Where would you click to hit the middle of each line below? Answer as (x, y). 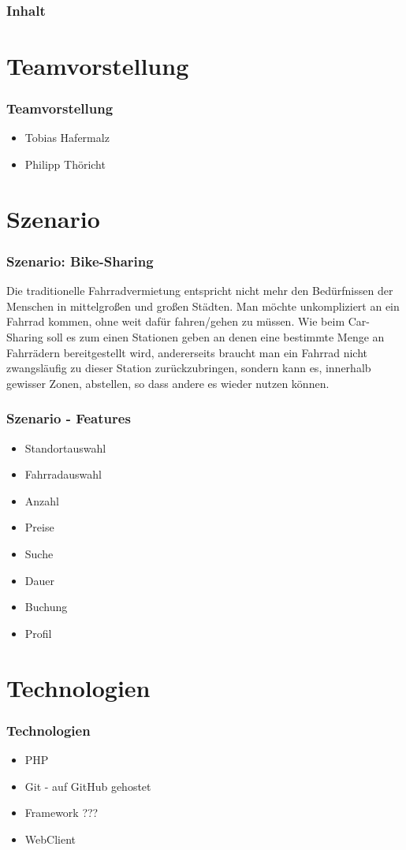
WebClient (50, 839)
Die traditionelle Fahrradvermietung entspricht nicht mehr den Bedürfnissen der (200, 291)
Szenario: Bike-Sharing (80, 261)
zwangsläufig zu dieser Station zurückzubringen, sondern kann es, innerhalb (189, 368)
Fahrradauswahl (63, 474)
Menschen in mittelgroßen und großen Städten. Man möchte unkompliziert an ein (203, 306)
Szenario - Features (69, 418)
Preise (39, 527)
